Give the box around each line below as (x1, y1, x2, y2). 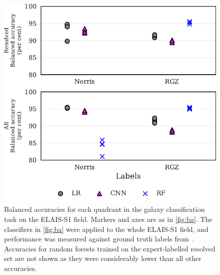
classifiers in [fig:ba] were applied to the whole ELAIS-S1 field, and (4, 223, 208, 234)
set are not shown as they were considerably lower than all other (4, 253, 201, 263)
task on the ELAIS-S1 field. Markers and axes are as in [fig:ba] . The (4, 213, 212, 224)
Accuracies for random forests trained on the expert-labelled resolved (4, 243, 215, 253)
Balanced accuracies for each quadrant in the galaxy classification (4, 204, 205, 214)
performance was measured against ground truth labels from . (4, 233, 194, 244)
